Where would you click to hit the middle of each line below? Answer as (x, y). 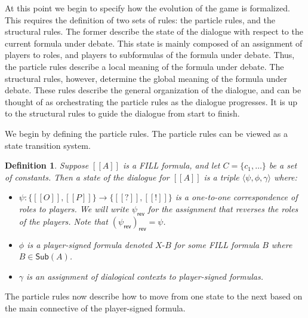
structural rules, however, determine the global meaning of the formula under (146, 78)
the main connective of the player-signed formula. (95, 308)
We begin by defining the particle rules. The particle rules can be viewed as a (147, 133)
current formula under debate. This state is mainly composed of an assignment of (154, 43)
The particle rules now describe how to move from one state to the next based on (154, 296)
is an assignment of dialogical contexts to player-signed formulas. (145, 276)
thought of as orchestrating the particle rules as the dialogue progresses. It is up (151, 101)
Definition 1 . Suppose (47, 165)
